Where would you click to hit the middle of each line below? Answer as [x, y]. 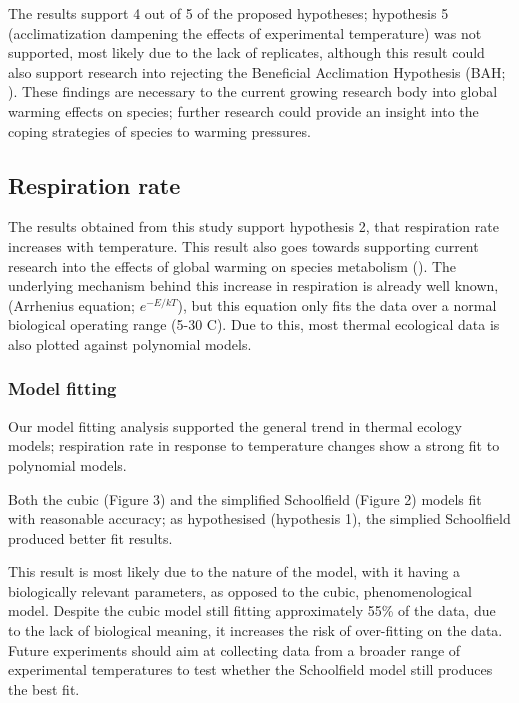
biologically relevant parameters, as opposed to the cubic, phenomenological [240, 590]
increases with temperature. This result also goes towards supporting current [243, 245]
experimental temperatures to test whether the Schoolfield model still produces [250, 669]
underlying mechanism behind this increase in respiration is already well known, [253, 285]
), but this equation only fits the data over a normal [337, 304]
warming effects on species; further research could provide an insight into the [243, 110]
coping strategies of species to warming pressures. [159, 130]
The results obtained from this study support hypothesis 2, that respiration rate [253, 226]
